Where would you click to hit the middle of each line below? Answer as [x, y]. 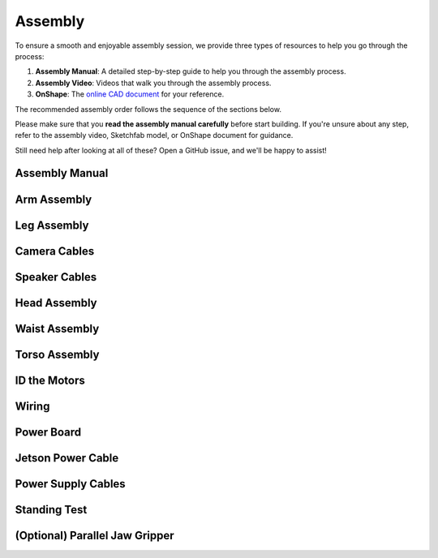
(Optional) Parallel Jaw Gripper [94, 535]
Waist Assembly [57, 328]
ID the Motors [50, 380]
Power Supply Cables [70, 484]
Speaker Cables [56, 277]
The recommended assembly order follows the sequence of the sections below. [148, 109]
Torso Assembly [57, 354]
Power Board [48, 432]
